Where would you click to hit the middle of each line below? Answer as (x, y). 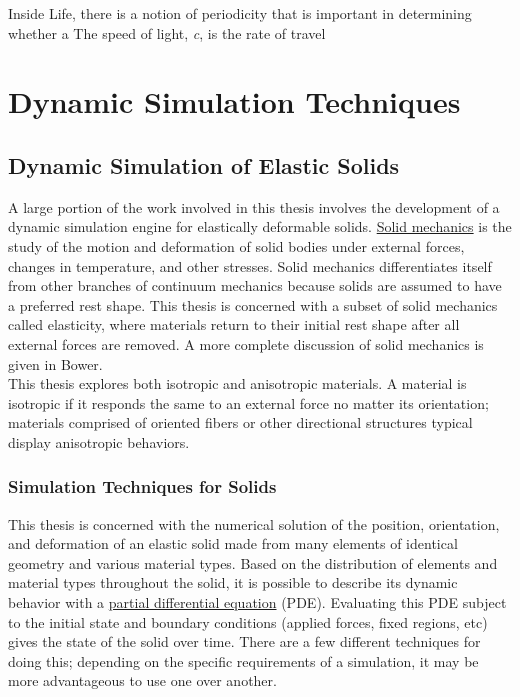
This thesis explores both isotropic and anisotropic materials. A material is (237, 383)
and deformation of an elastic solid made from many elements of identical (233, 543)
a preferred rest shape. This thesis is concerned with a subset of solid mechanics (253, 304)
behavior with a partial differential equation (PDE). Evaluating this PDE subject (257, 602)
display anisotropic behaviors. (99, 441)
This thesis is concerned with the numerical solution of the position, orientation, (254, 523)
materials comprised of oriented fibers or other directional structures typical (240, 422)
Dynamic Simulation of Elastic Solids (204, 164)
